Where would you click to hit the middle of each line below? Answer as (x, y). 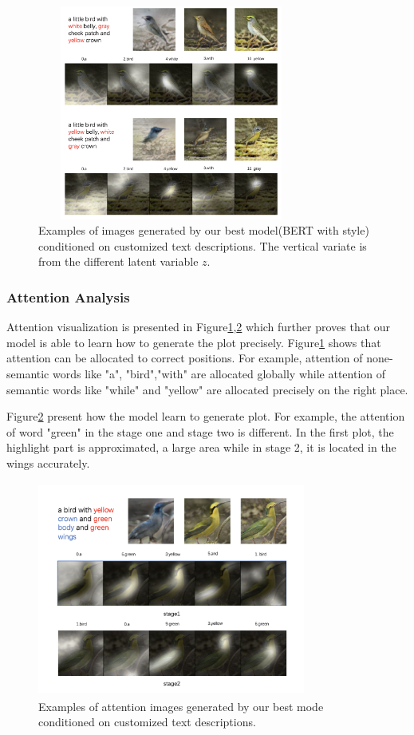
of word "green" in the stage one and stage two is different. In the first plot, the (200, 431)
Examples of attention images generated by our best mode (181, 706)
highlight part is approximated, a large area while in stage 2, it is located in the (201, 447)
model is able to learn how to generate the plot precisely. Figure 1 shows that (194, 342)
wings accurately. (48, 463)
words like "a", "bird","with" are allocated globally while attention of (219, 374)
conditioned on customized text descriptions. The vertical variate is (203, 245)
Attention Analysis (68, 296)
